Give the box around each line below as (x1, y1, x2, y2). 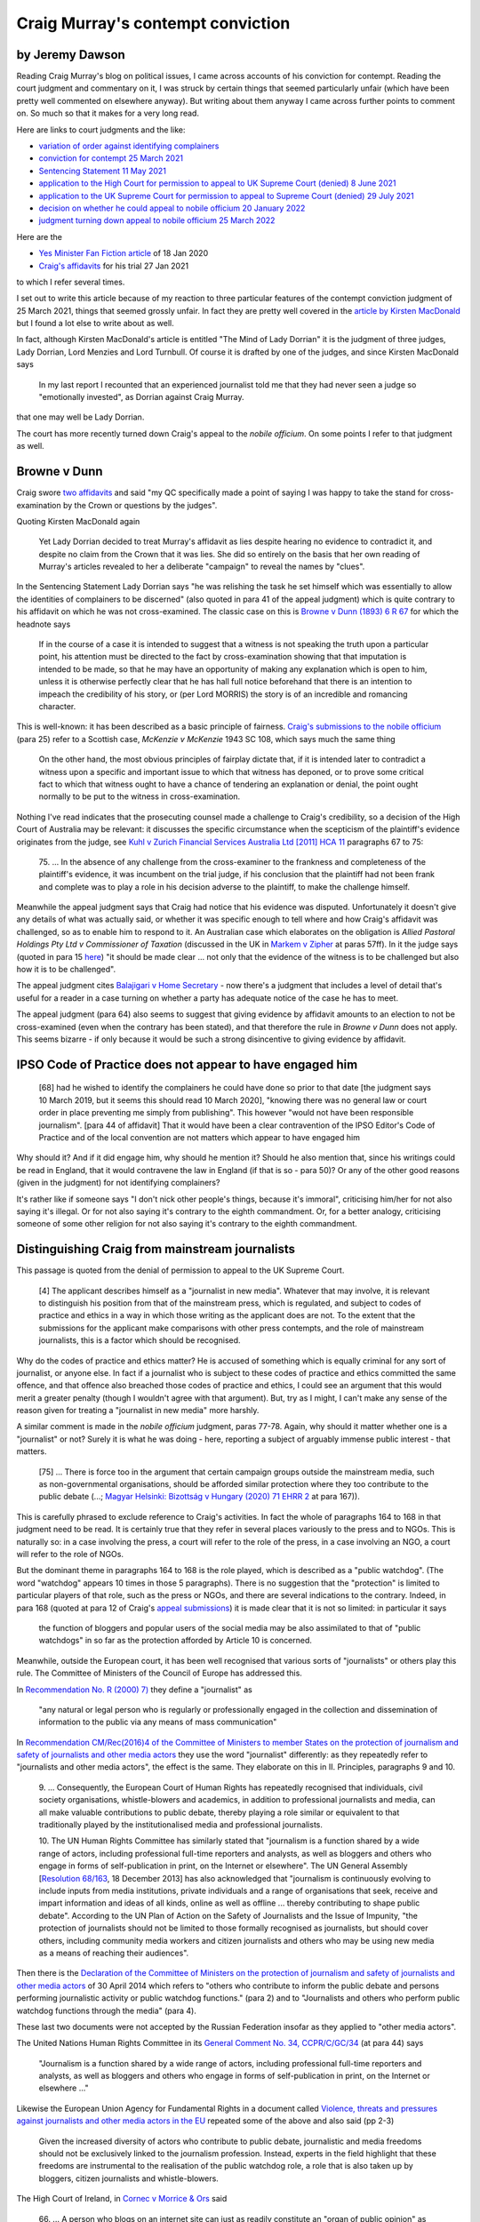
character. (38, 700, 76, 711)
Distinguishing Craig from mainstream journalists (16, 1242, 295, 1257)
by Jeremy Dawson (16, 47, 126, 62)
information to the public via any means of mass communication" (38, 1716, 277, 1728)
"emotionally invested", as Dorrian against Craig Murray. (38, 392, 244, 403)
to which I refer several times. (16, 276, 125, 287)
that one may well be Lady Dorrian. (16, 412, 145, 422)
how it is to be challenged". (16, 964, 116, 975)
